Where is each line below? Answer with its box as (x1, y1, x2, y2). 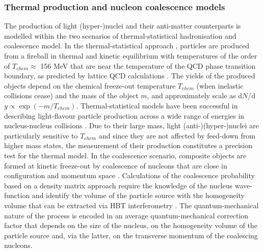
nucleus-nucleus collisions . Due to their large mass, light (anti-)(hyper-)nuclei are (4, 120, 259, 131)
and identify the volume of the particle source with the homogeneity (32, 190, 245, 201)
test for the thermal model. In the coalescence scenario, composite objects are (4, 150, 246, 160)
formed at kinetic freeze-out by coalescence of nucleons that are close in (4, 160, 227, 171)
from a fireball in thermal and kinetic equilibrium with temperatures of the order (4, 50, 257, 61)
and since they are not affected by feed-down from (98, 130, 255, 141)
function (4, 190, 30, 201)
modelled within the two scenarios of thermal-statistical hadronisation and (4, 30, 236, 41)
